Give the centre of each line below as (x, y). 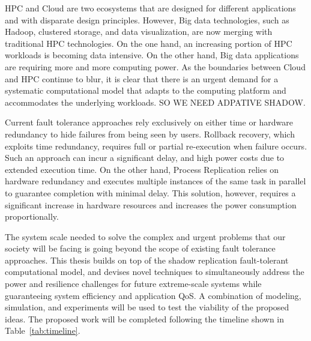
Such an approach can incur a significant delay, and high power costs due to (145, 158)
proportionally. (32, 216)
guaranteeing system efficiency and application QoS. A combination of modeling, (153, 295)
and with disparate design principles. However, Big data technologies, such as (147, 20)
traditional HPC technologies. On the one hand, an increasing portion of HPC (149, 43)
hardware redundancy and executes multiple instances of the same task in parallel (155, 181)
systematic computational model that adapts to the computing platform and (146, 90)
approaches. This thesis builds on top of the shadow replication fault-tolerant (147, 260)
